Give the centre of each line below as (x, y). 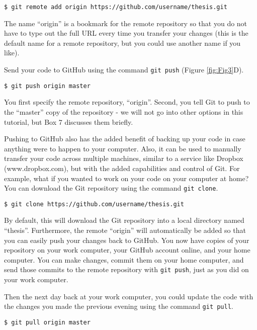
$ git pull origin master (47, 322)
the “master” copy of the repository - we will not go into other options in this (124, 111)
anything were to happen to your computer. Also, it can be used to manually (123, 148)
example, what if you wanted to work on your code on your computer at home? (126, 178)
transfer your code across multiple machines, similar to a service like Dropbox (124, 158)
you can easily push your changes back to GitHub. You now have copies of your (127, 240)
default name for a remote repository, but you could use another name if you (122, 43)
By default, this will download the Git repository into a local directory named (124, 220)
